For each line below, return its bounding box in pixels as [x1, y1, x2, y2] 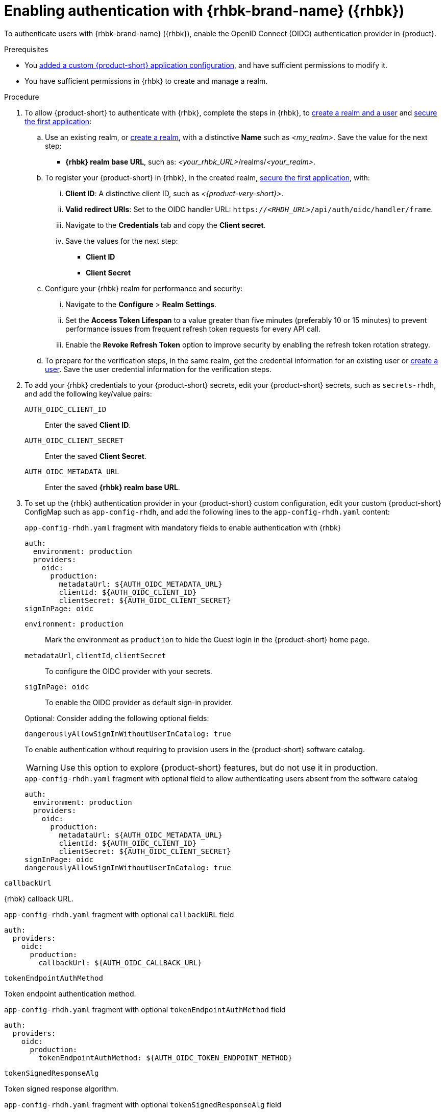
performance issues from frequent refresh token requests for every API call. [65, 324, 320, 333]
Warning [26, 762, 58, 773]
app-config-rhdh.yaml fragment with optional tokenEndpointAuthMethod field [4, 1005, 286, 1014]
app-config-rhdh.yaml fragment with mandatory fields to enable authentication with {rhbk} [24, 523, 341, 532]
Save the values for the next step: [65, 236, 178, 245]
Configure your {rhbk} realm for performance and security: [45, 284, 243, 293]
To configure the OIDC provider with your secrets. [45, 666, 212, 676]
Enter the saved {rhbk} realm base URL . [45, 482, 180, 492]
